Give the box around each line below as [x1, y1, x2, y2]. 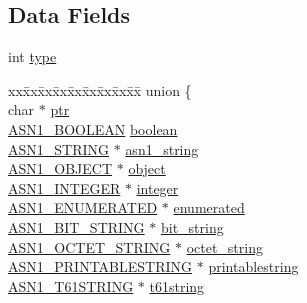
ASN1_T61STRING [8, 275, 134, 296]
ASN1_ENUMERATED [8, 197, 158, 218]
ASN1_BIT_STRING [8, 216, 145, 237]
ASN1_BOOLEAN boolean [8, 118, 178, 139]
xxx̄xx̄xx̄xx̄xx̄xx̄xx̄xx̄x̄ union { [8, 79, 192, 100]
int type [8, 46, 57, 67]
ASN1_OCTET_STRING [8, 236, 171, 257]
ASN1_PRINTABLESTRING [8, 256, 193, 277]
